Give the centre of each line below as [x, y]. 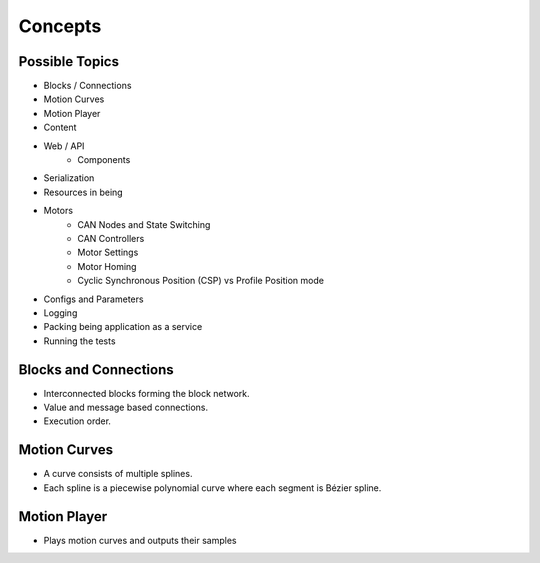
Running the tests [79, 341]
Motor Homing [107, 266]
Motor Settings [108, 252]
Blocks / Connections [87, 86]
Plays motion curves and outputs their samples [140, 540]
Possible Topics [69, 61]
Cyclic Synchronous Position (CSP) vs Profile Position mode [201, 281]
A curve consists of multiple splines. [118, 474]
